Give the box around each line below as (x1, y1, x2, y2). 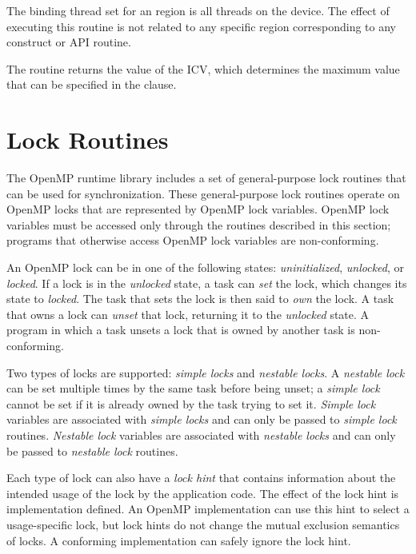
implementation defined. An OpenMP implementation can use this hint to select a (6, 500, 410, 517)
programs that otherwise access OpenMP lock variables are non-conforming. (6, 232, 379, 249)
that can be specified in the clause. (6, 76, 177, 93)
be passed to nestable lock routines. (6, 442, 178, 459)
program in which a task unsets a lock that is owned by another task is (6, 321, 355, 338)
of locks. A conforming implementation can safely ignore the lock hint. (6, 532, 351, 548)
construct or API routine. (6, 34, 131, 50)
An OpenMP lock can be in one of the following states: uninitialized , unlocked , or (6, 259, 405, 276)
